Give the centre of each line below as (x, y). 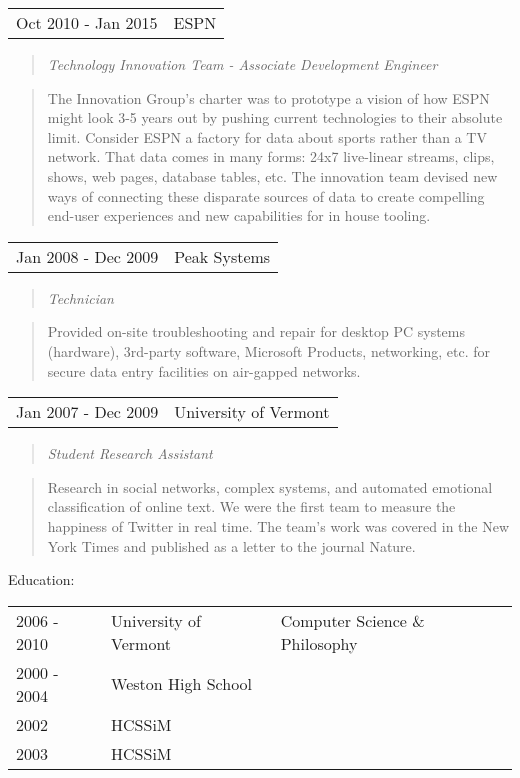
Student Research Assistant (130, 453)
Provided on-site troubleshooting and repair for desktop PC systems (256, 331)
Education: (41, 579)
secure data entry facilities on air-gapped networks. (204, 370)
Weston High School (182, 684)
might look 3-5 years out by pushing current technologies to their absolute (275, 117)
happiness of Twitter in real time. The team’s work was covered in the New (278, 525)
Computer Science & (352, 620)
